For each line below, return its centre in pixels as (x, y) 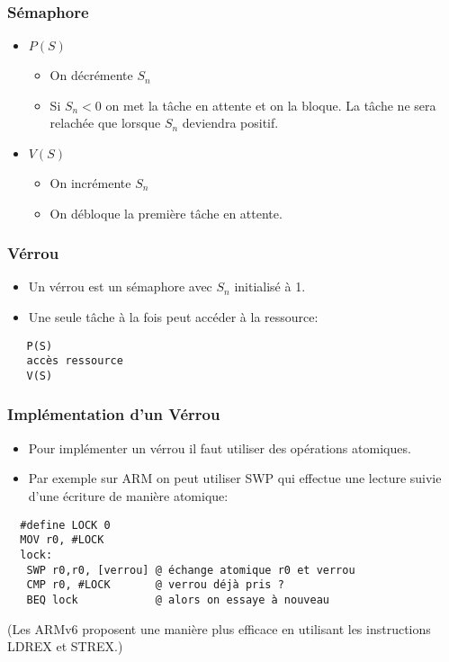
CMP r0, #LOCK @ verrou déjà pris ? (155, 585)
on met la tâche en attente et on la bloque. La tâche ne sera (271, 105)
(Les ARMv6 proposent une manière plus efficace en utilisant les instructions (219, 628)
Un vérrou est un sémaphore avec (120, 286)
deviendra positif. (230, 123)
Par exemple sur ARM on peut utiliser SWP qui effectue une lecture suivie (235, 478)
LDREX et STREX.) (65, 646)
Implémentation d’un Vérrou (114, 414)
